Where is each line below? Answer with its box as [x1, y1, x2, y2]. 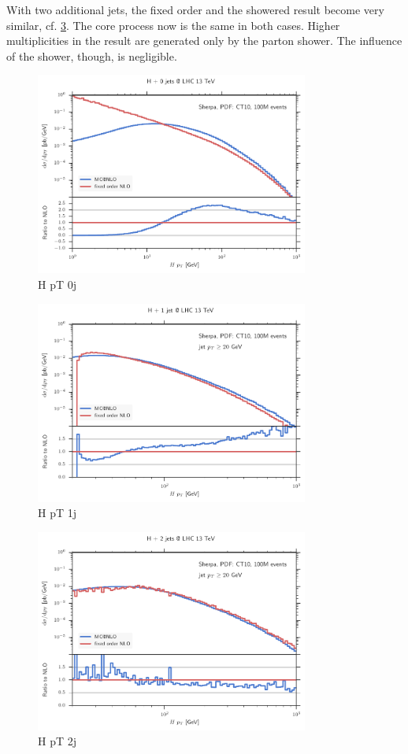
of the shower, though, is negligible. [6, 47, 177, 64]
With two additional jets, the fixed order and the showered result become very [6, 2, 384, 17]
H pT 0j [38, 275, 76, 292]
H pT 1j [38, 505, 76, 521]
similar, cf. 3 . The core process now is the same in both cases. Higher [6, 17, 340, 33]
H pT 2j [38, 733, 76, 749]
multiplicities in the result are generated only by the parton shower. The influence [6, 32, 402, 49]
